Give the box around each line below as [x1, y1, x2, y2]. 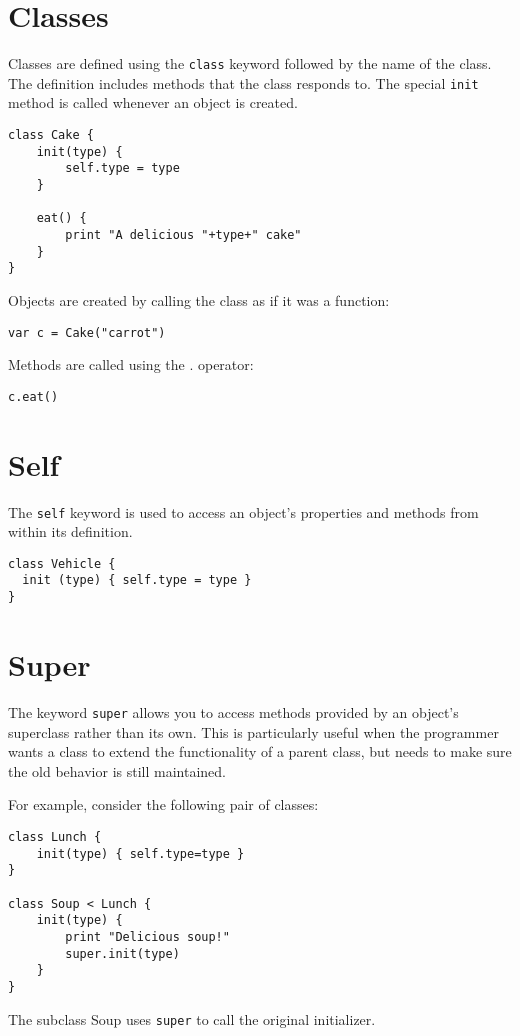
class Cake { [8, 128, 94, 143]
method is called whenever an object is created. [8, 92, 298, 113]
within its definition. [8, 521, 133, 542]
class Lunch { [8, 829, 102, 844]
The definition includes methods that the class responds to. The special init [8, 72, 479, 93]
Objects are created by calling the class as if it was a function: [8, 289, 390, 310]
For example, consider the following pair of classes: [8, 794, 319, 815]
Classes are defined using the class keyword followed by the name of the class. [8, 53, 492, 74]
